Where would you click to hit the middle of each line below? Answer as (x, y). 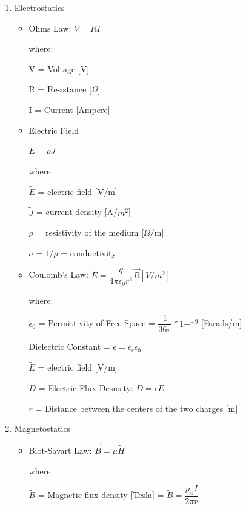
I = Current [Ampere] (69, 109)
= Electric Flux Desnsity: (86, 387)
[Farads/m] (222, 323)
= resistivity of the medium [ (90, 232)
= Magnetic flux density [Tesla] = (101, 495)
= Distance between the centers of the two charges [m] (137, 408)
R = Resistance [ (60, 89)
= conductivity (88, 252)
